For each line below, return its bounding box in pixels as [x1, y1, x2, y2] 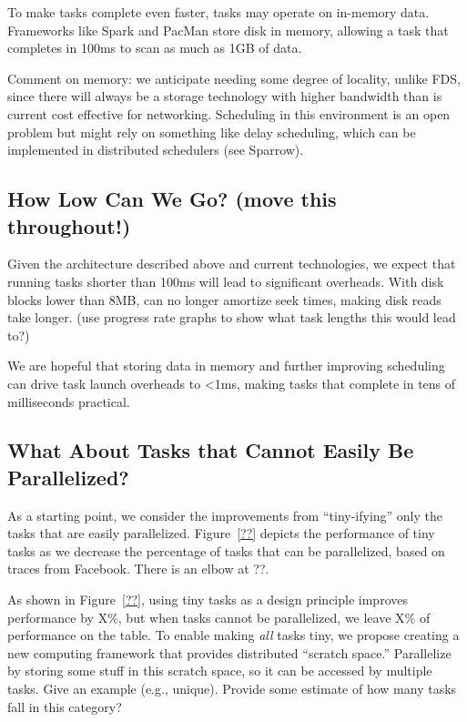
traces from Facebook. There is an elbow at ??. [7, 559, 269, 578]
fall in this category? [7, 697, 122, 716]
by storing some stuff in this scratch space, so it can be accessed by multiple [7, 661, 432, 680]
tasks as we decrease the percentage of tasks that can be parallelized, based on [7, 541, 445, 560]
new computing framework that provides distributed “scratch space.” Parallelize [7, 643, 452, 662]
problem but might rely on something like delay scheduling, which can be [7, 122, 416, 141]
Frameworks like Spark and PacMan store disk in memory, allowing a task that [7, 20, 449, 39]
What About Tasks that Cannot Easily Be [7, 436, 414, 464]
